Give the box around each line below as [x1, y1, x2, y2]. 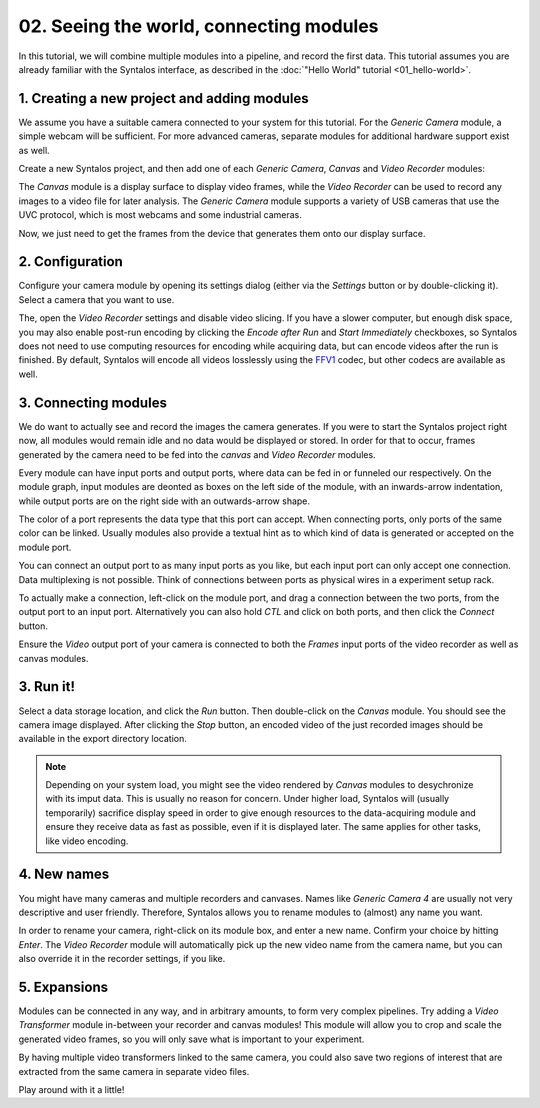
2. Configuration [18, 253, 124, 270]
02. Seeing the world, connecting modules [18, 15, 379, 37]
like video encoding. [45, 835, 129, 847]
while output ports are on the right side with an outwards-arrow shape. [18, 495, 310, 507]
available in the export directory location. [18, 733, 187, 745]
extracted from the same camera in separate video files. [18, 1065, 250, 1077]
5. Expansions [18, 978, 109, 995]
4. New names [18, 866, 110, 883]
